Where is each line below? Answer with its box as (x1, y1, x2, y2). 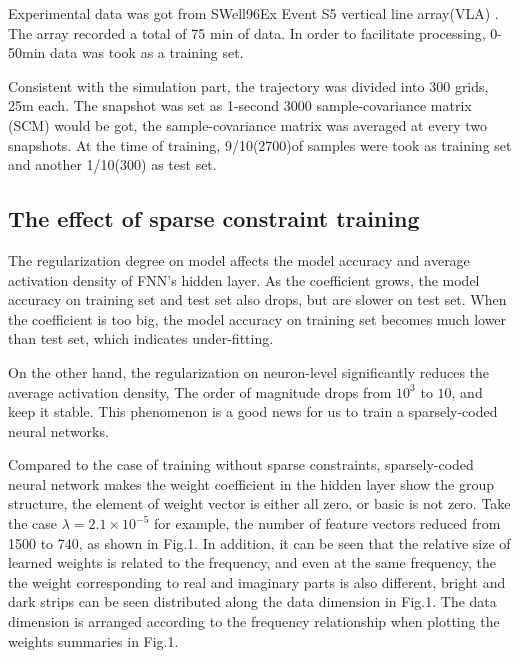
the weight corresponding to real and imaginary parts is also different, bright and (8, 571, 506, 592)
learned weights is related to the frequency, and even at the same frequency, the (8, 552, 497, 573)
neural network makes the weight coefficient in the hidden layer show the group (8, 473, 494, 494)
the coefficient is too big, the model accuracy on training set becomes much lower (8, 308, 507, 329)
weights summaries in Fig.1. (8, 630, 179, 651)
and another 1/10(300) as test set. (8, 154, 217, 175)
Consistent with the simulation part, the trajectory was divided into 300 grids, (8, 75, 489, 96)
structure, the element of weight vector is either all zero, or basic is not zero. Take (8, 493, 511, 514)
